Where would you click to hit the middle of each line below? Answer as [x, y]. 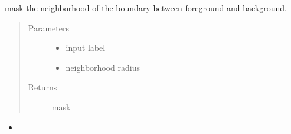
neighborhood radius [103, 67]
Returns [42, 87]
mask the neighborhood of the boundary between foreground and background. [146, 8]
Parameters [48, 27]
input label [86, 48]
